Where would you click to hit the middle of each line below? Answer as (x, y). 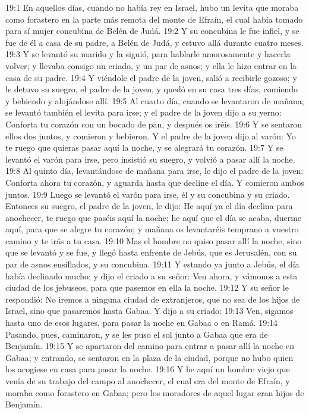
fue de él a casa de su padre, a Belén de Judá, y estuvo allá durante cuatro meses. (154, 42)
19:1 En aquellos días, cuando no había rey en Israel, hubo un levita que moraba (152, 7)
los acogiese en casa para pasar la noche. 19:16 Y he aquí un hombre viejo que (148, 369)
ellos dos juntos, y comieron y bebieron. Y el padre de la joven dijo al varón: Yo (151, 136)
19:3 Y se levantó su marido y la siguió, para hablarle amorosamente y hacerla (148, 54)
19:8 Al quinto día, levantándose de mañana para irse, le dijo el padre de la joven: (154, 171)
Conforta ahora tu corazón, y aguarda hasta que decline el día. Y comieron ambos (155, 182)
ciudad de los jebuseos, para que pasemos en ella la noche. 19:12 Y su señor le (147, 287)
